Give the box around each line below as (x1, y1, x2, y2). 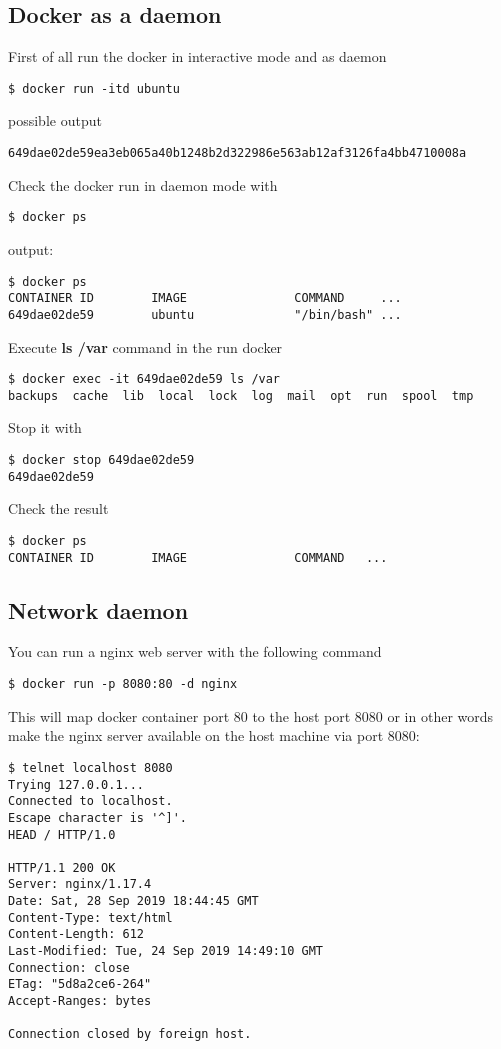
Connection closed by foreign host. (8, 1027, 252, 1042)
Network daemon (8, 594, 189, 625)
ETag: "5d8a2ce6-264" (8, 977, 152, 992)
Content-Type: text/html (8, 910, 173, 925)
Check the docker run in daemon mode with (8, 174, 278, 195)
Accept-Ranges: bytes (8, 994, 152, 1009)
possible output (8, 110, 102, 131)
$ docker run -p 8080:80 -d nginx (8, 677, 238, 692)
